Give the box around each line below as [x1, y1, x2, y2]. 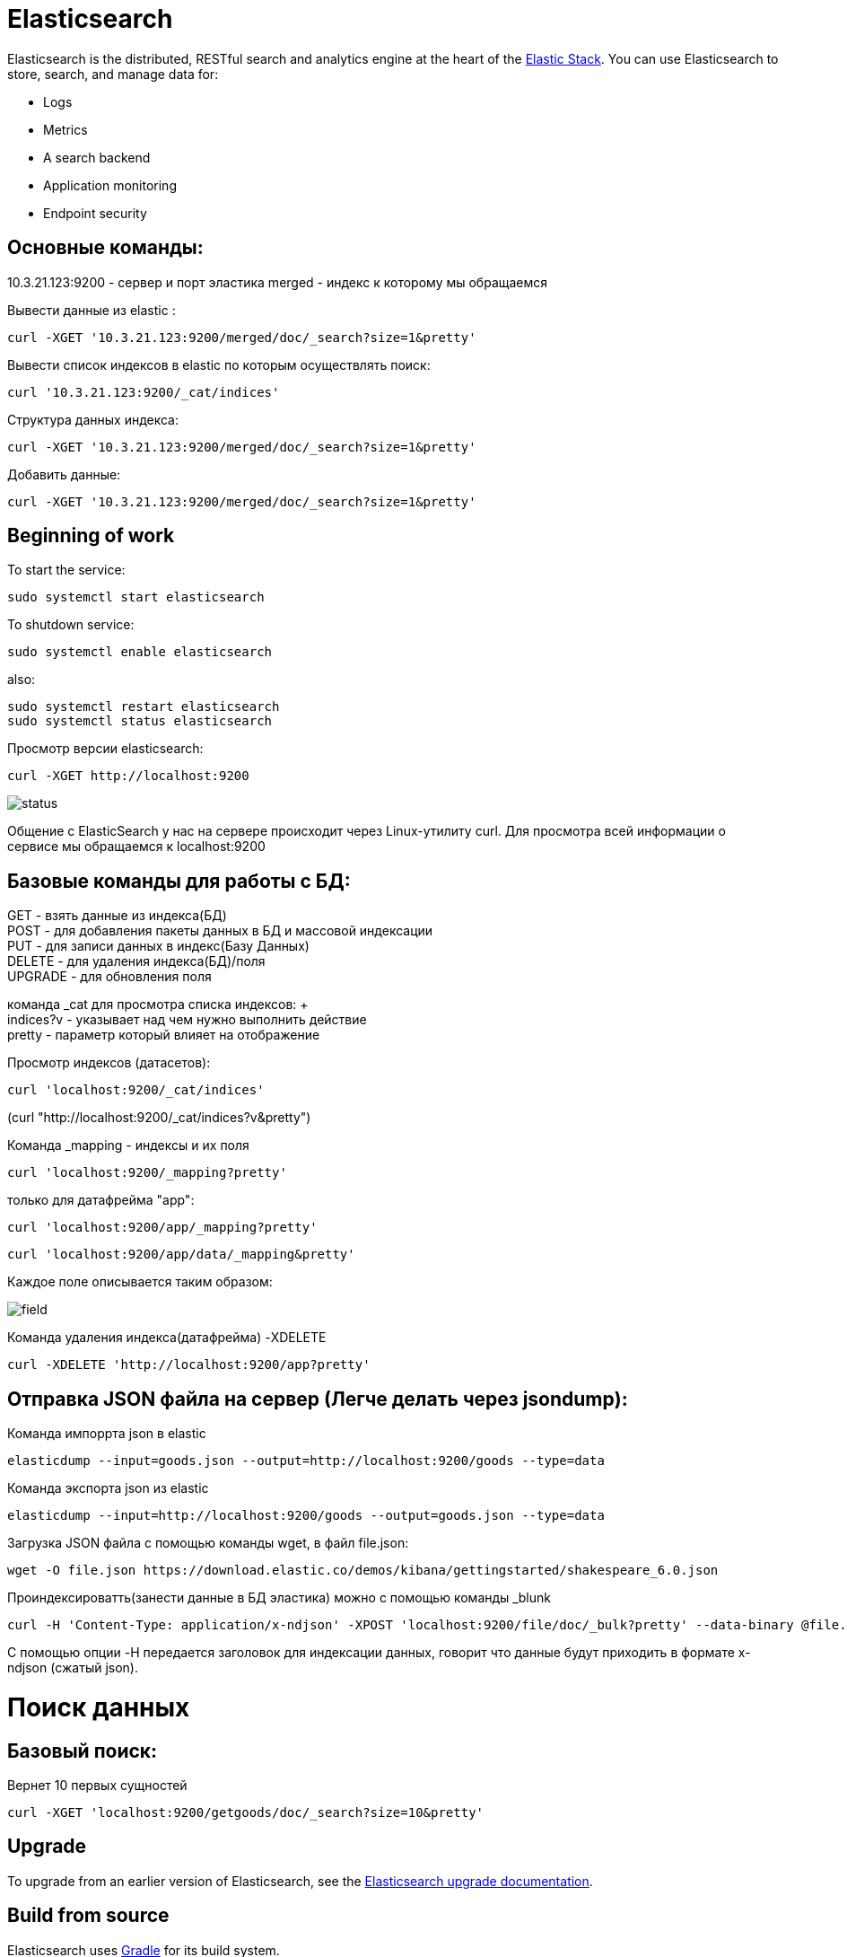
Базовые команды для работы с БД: [7, 869, 351, 892]
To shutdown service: [7, 617, 135, 633]
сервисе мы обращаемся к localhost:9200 [7, 838, 266, 855]
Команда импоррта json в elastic [7, 1426, 206, 1442]
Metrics [43, 121, 88, 137]
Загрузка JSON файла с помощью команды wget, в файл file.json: [7, 1535, 409, 1551]
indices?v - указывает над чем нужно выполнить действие [7, 1012, 367, 1028]
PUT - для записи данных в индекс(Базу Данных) [7, 938, 310, 954]
